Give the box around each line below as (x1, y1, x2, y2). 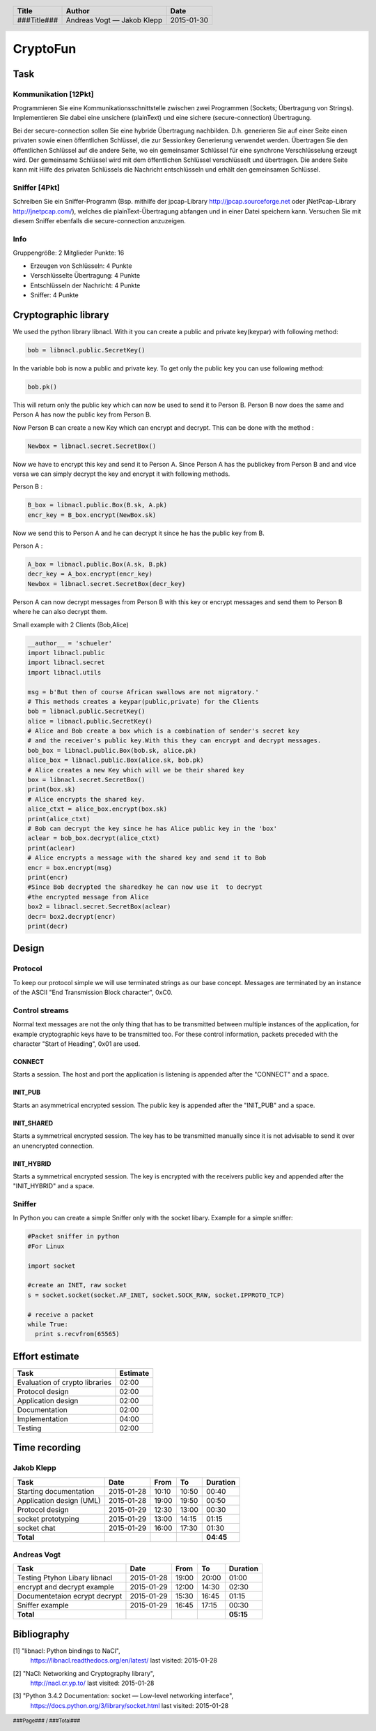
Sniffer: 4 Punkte (30, 290, 79, 299)
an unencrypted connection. (13, 1141, 94, 1150)
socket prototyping (17, 1514, 79, 1524)
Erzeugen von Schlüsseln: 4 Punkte (30, 262, 132, 270)
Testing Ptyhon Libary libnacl (17, 1573, 113, 1583)
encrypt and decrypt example (17, 1582, 114, 1592)
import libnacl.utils (27, 668, 102, 676)
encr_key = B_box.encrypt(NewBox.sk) (27, 511, 157, 519)
